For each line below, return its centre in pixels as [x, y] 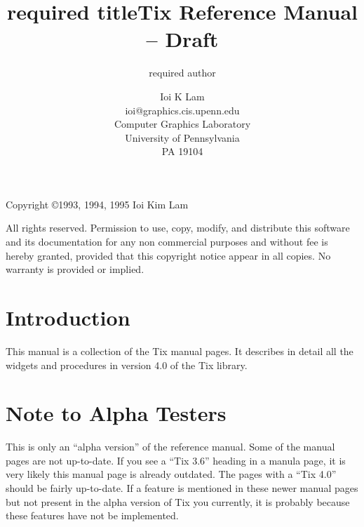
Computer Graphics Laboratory [182, 124]
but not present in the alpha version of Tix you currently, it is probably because [178, 501]
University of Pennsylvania [182, 137]
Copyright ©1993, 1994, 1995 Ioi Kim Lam [97, 204]
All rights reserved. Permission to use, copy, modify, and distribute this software [178, 228]
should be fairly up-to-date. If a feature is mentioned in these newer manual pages [182, 488]
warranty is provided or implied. [75, 269]
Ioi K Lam [182, 96]
